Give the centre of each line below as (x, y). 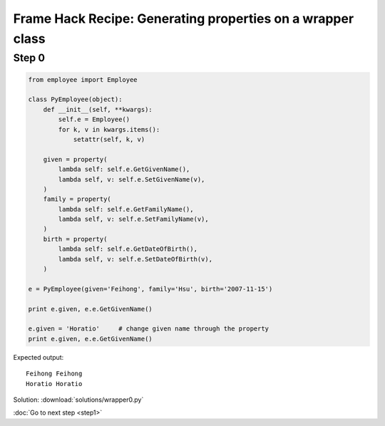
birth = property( (75, 239)
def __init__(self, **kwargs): (98, 109)
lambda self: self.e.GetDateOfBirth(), (128, 249)
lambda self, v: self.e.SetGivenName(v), (132, 179)
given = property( (75, 159)
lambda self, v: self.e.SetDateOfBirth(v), (135, 259)
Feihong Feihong (54, 374)
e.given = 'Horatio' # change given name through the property (149, 329)
